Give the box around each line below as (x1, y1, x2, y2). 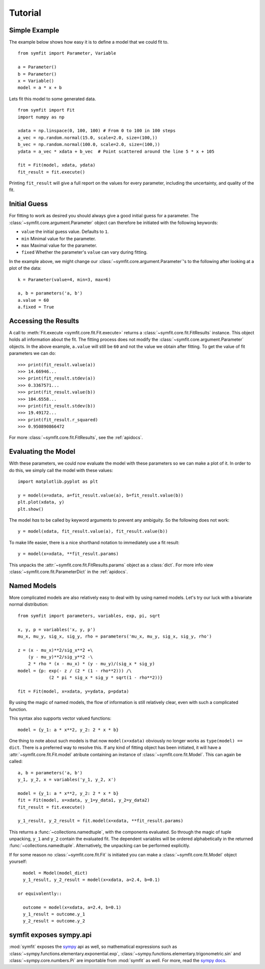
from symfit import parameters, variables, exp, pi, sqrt (18, 613, 160, 618)
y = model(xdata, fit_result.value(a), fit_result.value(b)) (18, 529, 168, 534)
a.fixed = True (18, 304, 54, 310)
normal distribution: (9, 601, 49, 607)
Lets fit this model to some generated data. (9, 96, 96, 102)
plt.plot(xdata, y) (18, 499, 65, 505)
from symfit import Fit (18, 107, 75, 113)
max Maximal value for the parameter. (21, 242, 98, 248)
